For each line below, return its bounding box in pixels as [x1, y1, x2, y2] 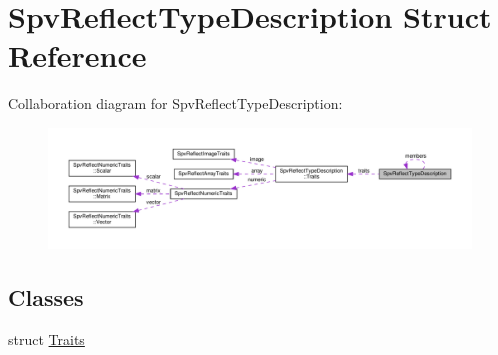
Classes [8, 281, 84, 312]
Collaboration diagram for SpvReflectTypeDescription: [8, 93, 343, 114]
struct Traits [8, 328, 85, 349]
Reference [8, 35, 147, 76]
